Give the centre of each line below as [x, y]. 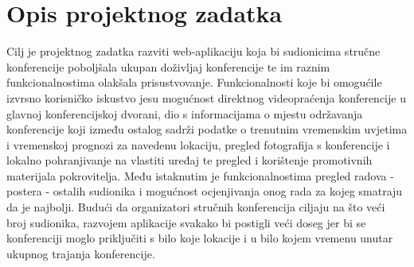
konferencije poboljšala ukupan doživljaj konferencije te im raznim [168, 66]
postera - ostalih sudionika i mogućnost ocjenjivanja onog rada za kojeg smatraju [205, 191]
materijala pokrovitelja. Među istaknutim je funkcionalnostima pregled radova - [200, 175]
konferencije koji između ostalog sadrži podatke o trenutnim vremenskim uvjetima [207, 129]
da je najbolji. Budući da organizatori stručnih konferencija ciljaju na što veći [196, 207]
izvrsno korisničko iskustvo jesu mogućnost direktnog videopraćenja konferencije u [206, 97]
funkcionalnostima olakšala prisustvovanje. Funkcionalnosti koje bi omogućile [194, 82]
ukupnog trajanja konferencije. [81, 253]
